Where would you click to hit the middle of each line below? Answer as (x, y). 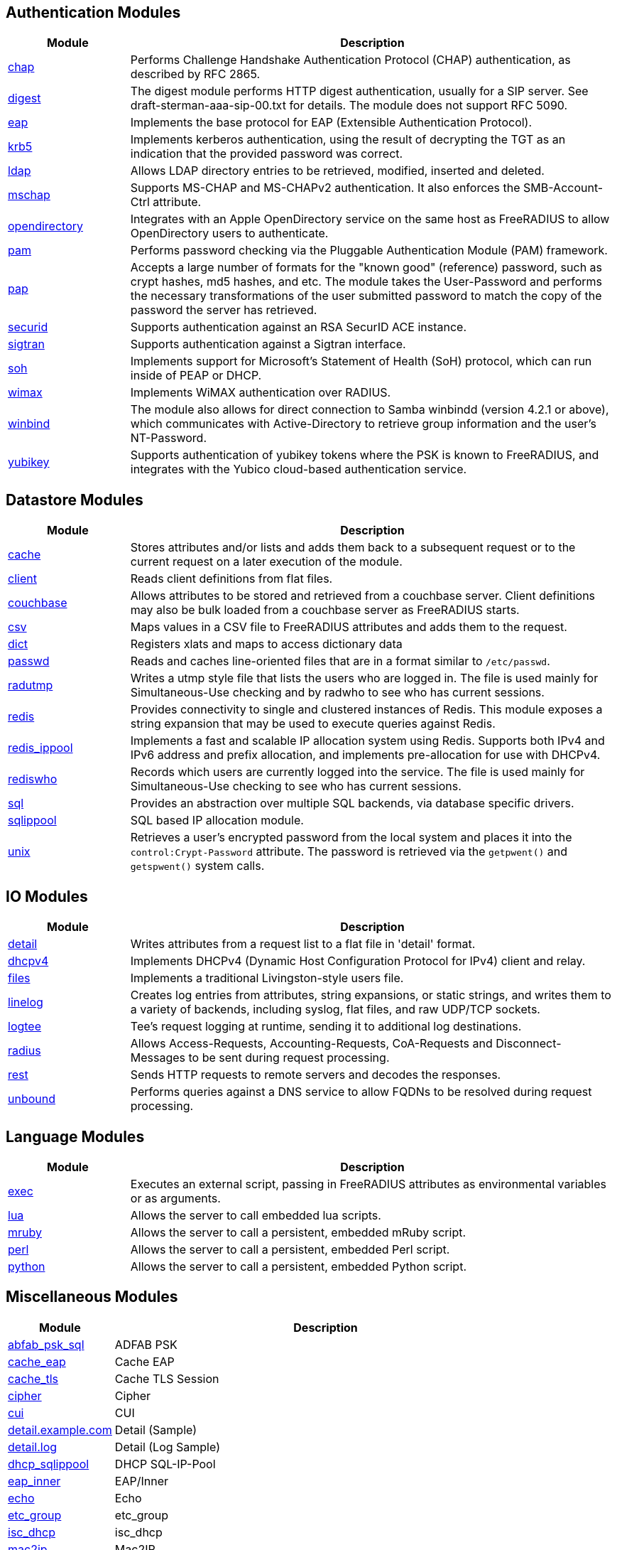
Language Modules (75, 1136)
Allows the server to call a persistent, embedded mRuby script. (298, 1232)
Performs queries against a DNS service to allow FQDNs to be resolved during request (361, 1092)
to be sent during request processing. (289, 1058)
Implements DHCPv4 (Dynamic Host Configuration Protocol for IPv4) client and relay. (358, 961)
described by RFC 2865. (195, 74)
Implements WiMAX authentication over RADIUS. (261, 393)
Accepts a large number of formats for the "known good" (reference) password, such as (366, 268)
